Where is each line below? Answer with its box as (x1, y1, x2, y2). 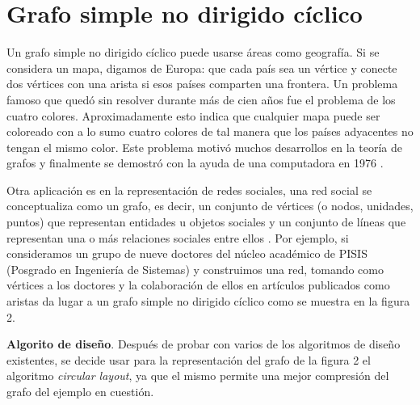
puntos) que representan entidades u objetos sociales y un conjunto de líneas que (6, 213, 406, 230)
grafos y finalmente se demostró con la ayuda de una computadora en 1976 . (6, 154, 384, 171)
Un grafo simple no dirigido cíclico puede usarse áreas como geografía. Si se (6, 44, 380, 61)
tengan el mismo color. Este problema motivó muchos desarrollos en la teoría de (6, 138, 402, 155)
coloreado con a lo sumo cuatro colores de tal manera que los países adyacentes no (6, 123, 414, 140)
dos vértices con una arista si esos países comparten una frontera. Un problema (6, 75, 398, 92)
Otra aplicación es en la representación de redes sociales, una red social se (6, 181, 372, 198)
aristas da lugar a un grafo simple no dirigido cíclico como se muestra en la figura (6, 293, 410, 310)
